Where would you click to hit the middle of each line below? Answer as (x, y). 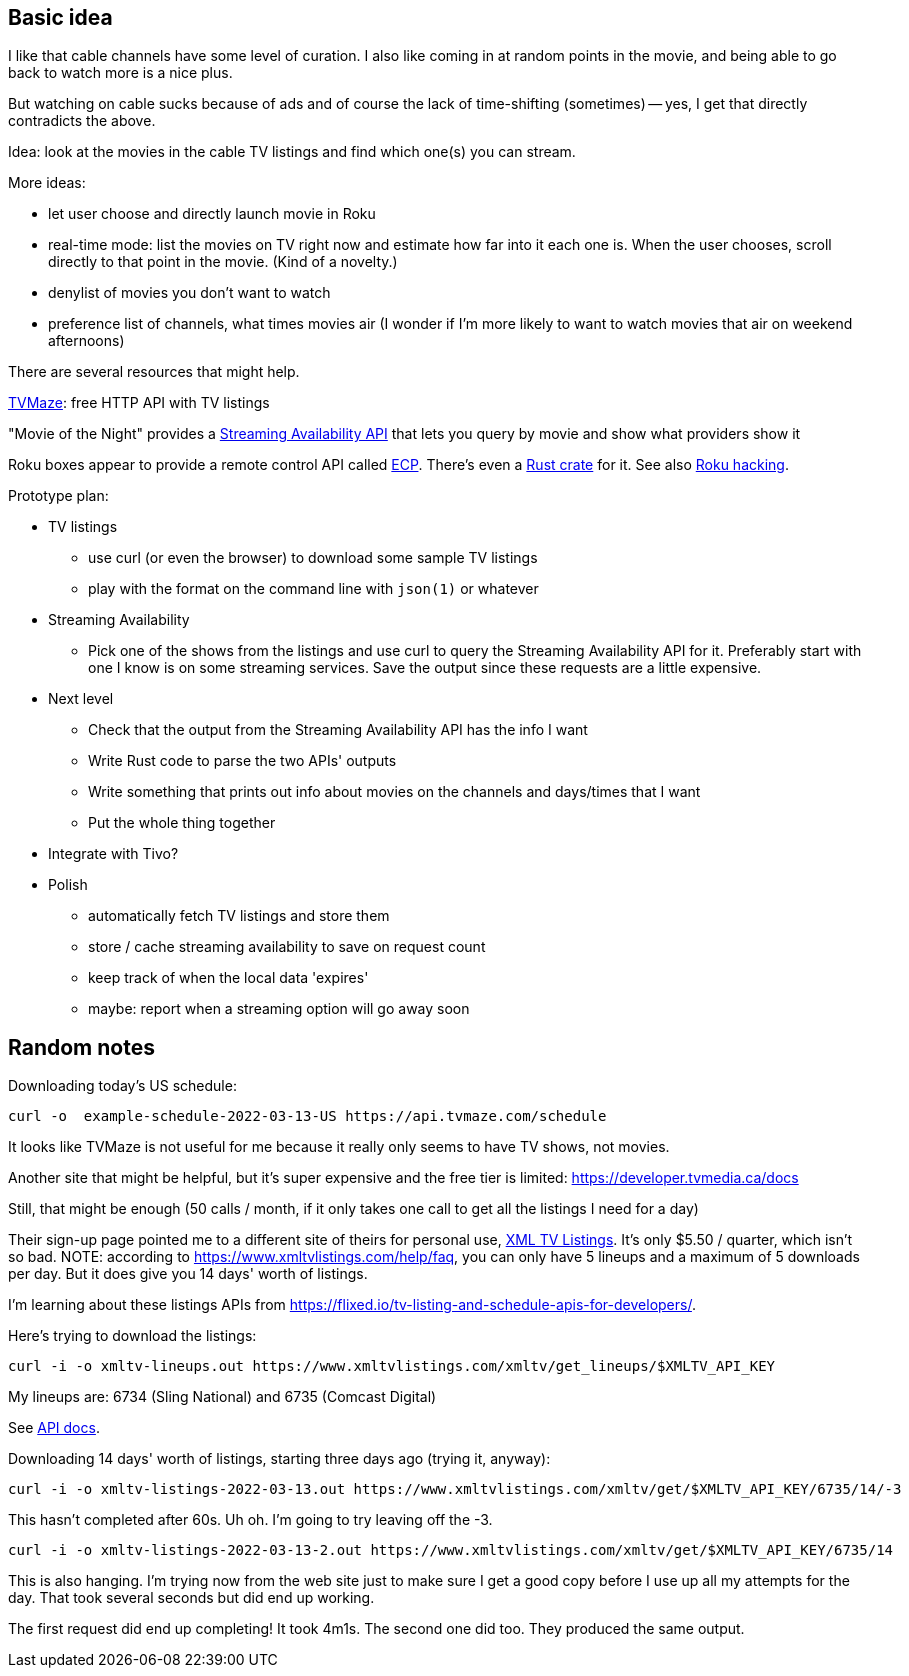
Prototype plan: (58, 496)
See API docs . (54, 1428)
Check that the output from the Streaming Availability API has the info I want (338, 730)
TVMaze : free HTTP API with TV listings (139, 403)
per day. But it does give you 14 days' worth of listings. (188, 1274)
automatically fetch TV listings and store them (239, 916)
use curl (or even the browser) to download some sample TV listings (313, 558)
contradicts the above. (82, 121)
